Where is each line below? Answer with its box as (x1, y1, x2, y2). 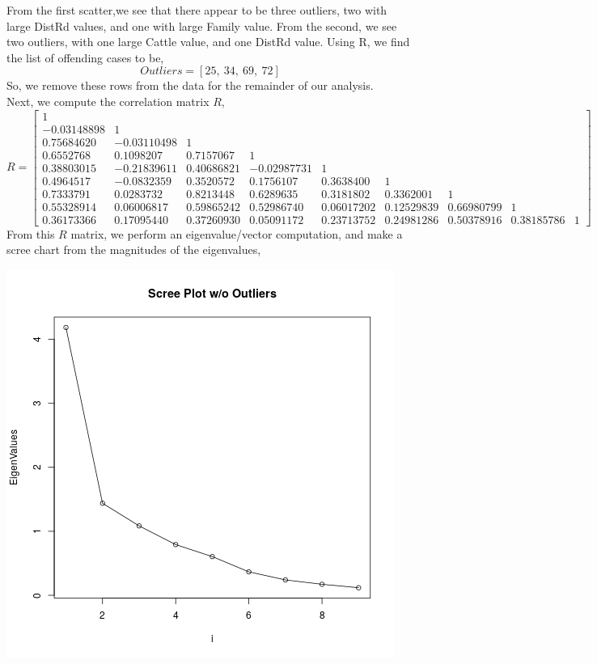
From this (6, 225, 55, 242)
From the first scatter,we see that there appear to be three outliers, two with (6, 2, 387, 18)
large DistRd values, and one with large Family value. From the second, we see (6, 17, 397, 34)
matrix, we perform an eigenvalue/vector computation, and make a (70, 225, 403, 242)
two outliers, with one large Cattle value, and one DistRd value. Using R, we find (6, 33, 410, 50)
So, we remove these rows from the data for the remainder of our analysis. (6, 77, 374, 94)
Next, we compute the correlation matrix (6, 92, 210, 109)
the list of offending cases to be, (6, 49, 164, 66)
